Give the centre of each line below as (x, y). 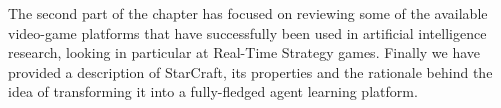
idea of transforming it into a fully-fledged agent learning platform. (213, 91)
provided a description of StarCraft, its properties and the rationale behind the (250, 71)
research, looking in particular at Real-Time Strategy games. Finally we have (244, 52)
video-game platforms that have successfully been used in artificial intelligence (247, 32)
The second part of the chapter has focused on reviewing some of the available (248, 13)
